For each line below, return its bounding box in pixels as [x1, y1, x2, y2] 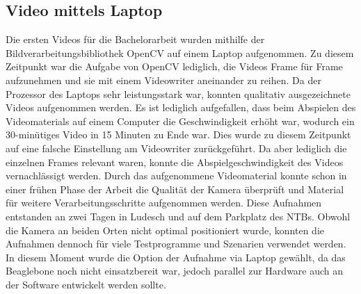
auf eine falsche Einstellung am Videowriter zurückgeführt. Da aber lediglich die [6, 140, 347, 155]
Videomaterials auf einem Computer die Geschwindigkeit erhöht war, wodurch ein [6, 113, 355, 128]
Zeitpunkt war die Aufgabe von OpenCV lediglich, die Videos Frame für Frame [6, 59, 343, 74]
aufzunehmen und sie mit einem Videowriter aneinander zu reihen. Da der [6, 72, 321, 87]
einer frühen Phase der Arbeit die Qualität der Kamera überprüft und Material [6, 181, 344, 196]
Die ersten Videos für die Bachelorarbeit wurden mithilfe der [6, 32, 265, 47]
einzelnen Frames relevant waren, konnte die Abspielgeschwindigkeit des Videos [6, 154, 344, 169]
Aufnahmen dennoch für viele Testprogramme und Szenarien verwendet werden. [6, 236, 346, 251]
